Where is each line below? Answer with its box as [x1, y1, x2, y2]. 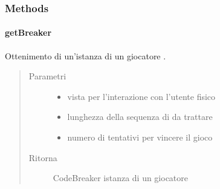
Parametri [28, 70, 66, 82]
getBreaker [5, 26, 52, 39]
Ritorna [28, 151, 57, 164]
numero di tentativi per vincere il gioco [67, 131, 213, 144]
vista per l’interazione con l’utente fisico [67, 90, 216, 102]
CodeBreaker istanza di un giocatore [53, 171, 189, 184]
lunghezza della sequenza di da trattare [67, 110, 213, 123]
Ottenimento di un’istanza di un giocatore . [5, 49, 166, 62]
